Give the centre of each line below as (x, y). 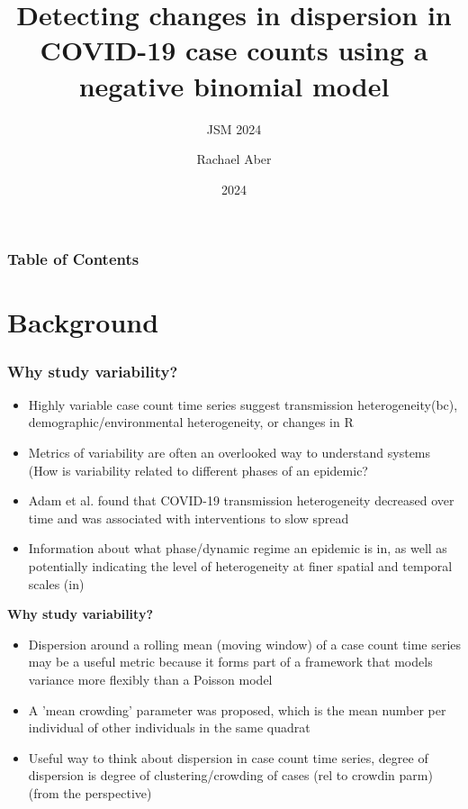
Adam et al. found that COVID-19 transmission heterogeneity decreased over (241, 500)
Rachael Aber (234, 159)
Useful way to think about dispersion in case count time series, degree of (228, 757)
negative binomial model (234, 85)
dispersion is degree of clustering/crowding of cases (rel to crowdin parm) (230, 775)
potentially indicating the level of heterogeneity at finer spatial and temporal (240, 565)
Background (83, 322)
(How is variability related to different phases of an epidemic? (198, 470)
